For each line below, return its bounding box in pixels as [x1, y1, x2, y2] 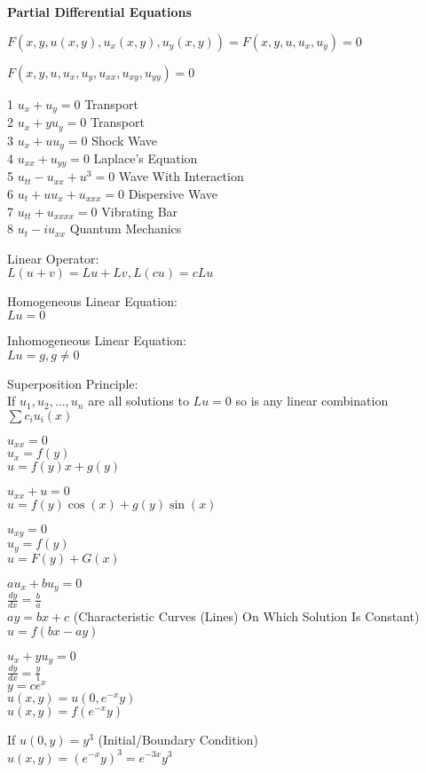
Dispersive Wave [128, 185, 217, 202]
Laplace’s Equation [93, 148, 198, 167]
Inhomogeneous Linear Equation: [7, 330, 186, 349]
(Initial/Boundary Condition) [98, 730, 258, 749]
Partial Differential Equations [7, 3, 192, 20]
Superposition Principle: [7, 374, 138, 392]
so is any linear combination [235, 391, 389, 410]
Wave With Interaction [118, 167, 244, 185]
